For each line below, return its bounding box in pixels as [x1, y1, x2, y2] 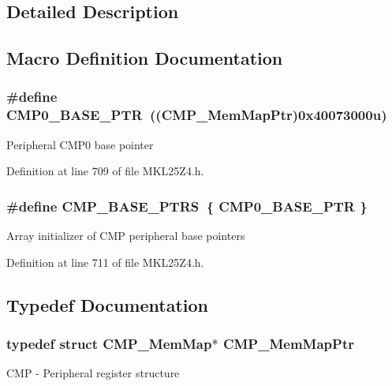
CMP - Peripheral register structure [6, 365, 180, 381]
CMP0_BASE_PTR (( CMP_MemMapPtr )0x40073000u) [6, 105, 387, 125]
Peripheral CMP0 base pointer [6, 136, 154, 152]
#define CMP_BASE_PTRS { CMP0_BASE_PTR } [6, 196, 368, 215]
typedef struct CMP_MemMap [6, 334, 212, 353]
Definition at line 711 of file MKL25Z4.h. [6, 253, 204, 270]
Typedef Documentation [6, 292, 208, 317]
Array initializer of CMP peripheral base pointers [6, 227, 245, 244]
